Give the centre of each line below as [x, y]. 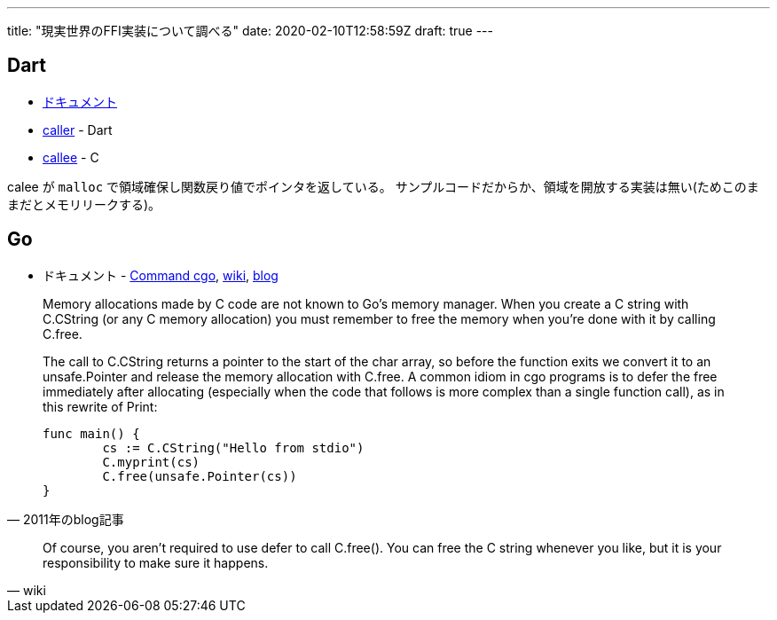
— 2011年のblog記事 [66, 519]
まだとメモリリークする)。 [84, 204]
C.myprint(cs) [151, 462]
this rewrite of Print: [100, 406]
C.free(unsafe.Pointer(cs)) [200, 476]
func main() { [91, 433]
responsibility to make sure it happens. [156, 562]
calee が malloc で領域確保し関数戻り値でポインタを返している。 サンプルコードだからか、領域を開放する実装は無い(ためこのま [383, 186]
